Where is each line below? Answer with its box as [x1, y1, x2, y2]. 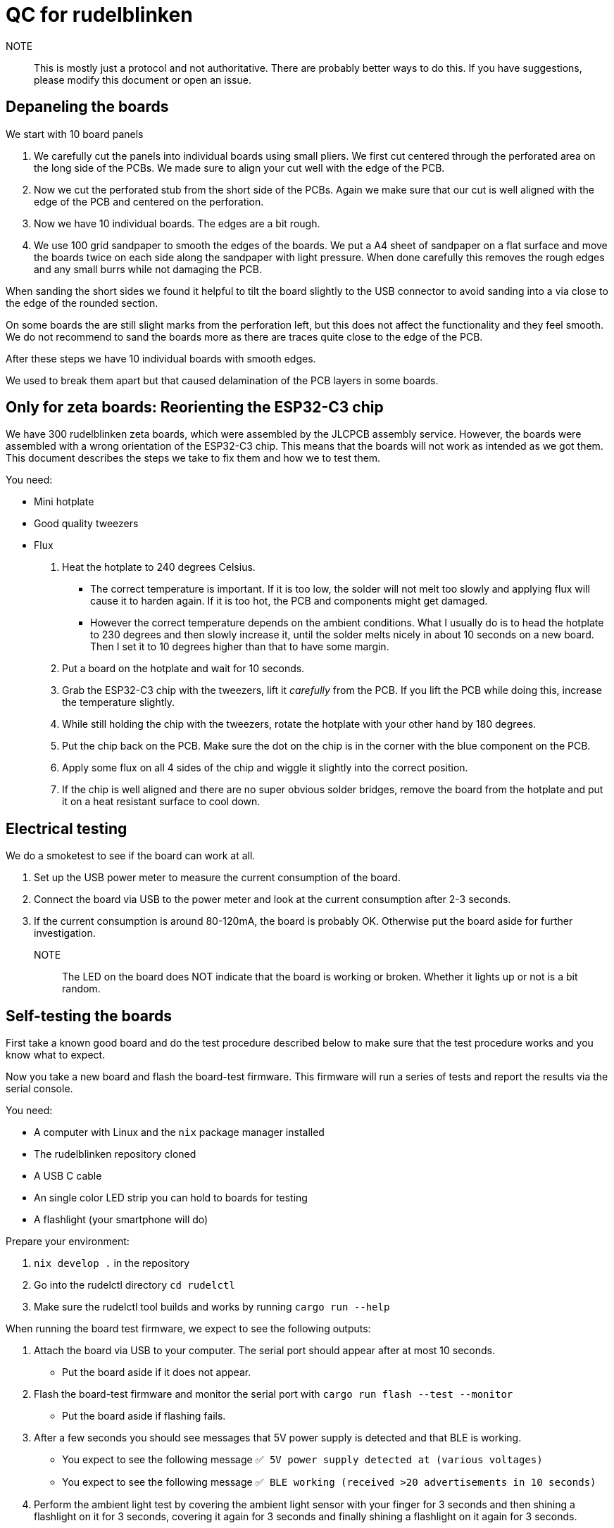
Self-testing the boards [6, 1006, 173, 1025]
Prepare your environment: [6, 1235, 130, 1248]
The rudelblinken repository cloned [34, 1148, 196, 1161]
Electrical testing [6, 819, 127, 838]
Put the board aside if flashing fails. [62, 1410, 226, 1422]
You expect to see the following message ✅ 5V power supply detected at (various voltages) [62, 1453, 543, 1466]
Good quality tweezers [34, 517, 139, 530]
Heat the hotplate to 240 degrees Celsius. [62, 561, 256, 574]
